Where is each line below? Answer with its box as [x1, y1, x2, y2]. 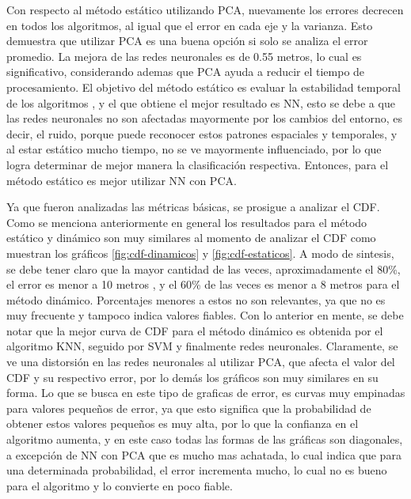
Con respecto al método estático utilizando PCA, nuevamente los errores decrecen [6, 2, 404, 17]
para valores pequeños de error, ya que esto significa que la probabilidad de [6, 399, 371, 416]
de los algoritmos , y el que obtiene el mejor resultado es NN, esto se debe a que [6, 94, 395, 111]
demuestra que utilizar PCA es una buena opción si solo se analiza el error [6, 32, 368, 49]
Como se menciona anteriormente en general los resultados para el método [6, 214, 367, 230]
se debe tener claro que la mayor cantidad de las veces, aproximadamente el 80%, [6, 260, 401, 277]
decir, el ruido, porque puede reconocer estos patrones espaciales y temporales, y [6, 125, 398, 142]
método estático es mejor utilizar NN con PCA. [6, 172, 237, 188]
